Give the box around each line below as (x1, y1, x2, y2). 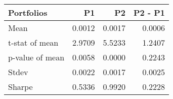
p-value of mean (8, 51, 65, 63)
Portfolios (8, 7, 48, 18)
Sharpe (8, 81, 33, 92)
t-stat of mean (8, 37, 59, 48)
